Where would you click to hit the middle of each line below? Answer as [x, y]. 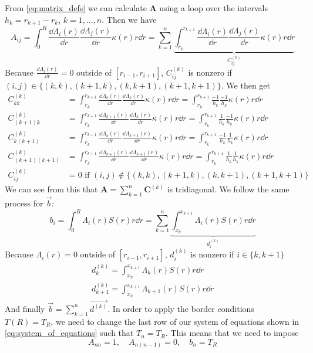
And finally [25, 308]
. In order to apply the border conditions [181, 308]
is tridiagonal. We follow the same [228, 189]
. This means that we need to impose [232, 333]
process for [24, 203]
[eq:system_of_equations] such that [69, 333]
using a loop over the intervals [213, 8]
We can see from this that [51, 189]
